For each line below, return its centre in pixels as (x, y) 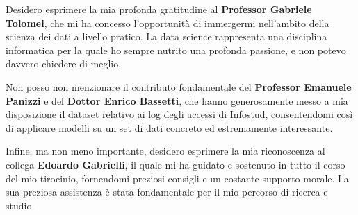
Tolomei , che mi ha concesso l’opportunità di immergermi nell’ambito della (168, 23)
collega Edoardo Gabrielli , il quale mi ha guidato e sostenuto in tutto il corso (176, 164)
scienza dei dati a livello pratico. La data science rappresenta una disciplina (166, 36)
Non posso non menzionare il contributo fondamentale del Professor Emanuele (179, 86)
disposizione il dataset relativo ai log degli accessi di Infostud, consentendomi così (179, 114)
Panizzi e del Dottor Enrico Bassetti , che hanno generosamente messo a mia (177, 100)
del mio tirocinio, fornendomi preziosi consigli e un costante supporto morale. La (177, 178)
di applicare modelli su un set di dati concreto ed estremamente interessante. (169, 127)
